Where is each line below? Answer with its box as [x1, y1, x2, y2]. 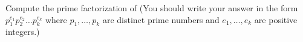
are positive [254, 13, 298, 25]
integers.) [5, 25, 40, 38]
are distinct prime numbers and [102, 13, 220, 25]
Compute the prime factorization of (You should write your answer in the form [5, 2, 298, 14]
